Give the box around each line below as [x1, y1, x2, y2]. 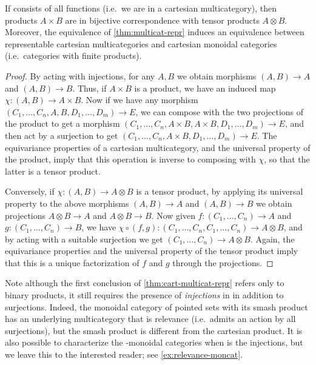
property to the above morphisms [5, 196, 129, 209]
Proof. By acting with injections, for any [5, 69, 155, 82]
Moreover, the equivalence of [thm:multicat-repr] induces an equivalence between [5, 25, 304, 38]
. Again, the [250, 232, 295, 245]
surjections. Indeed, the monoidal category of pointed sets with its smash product [5, 300, 308, 313]
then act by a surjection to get [5, 129, 118, 141]
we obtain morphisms [176, 69, 257, 82]
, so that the [264, 153, 310, 166]
